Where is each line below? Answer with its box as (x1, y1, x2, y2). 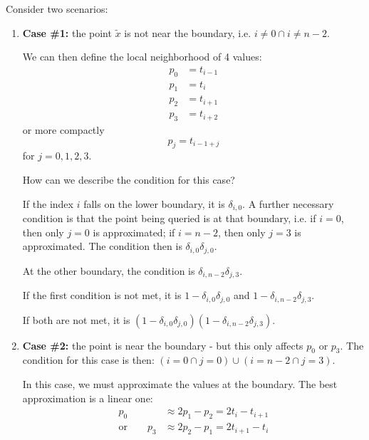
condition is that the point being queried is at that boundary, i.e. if (22, 211, 316, 226)
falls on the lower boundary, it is (83, 196, 225, 211)
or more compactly (22, 122, 105, 137)
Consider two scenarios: (6, 1, 108, 16)
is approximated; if (93, 224, 175, 239)
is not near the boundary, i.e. (124, 25, 251, 40)
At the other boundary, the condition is (22, 263, 195, 278)
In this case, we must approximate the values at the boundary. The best (22, 377, 338, 392)
